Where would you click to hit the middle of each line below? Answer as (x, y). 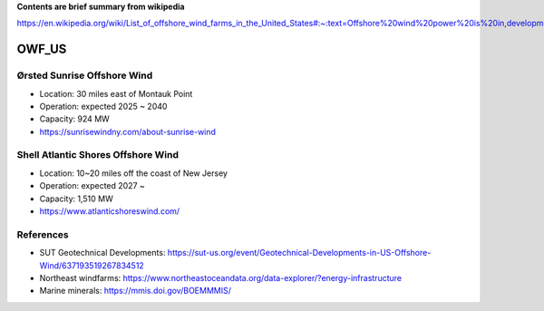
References (43, 234)
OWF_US (42, 49)
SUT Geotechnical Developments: (102, 253)
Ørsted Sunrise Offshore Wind (85, 75)
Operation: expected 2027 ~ (92, 186)
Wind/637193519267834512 (92, 265)
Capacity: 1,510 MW (76, 199)
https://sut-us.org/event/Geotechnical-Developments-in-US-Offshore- (299, 253)
